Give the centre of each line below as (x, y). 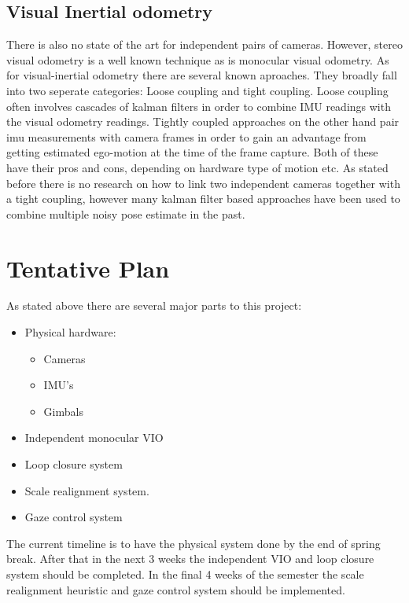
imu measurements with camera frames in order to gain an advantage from (186, 136)
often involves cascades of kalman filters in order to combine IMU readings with (199, 106)
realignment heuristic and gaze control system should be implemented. (176, 589)
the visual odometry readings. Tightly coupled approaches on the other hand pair (203, 121)
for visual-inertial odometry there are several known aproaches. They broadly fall (202, 75)
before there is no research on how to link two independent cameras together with (203, 183)
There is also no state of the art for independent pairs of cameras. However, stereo (204, 44)
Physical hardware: (70, 332)
